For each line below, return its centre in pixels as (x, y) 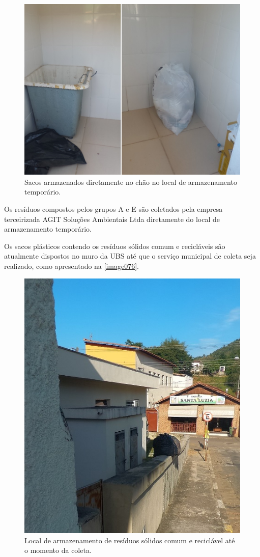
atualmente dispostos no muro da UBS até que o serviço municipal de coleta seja (130, 256)
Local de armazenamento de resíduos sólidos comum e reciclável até (130, 540)
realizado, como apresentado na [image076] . (71, 266)
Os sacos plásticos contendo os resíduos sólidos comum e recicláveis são (115, 246)
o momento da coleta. (58, 550)
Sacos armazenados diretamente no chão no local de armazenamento (131, 182)
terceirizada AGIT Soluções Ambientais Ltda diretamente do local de (112, 219)
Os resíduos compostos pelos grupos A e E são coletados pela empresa (113, 209)
